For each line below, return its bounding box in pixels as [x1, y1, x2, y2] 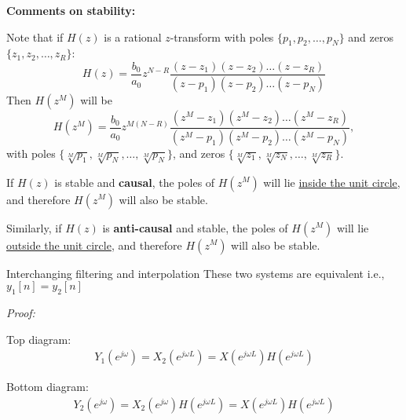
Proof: [6, 304, 35, 320]
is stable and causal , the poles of [54, 173, 215, 190]
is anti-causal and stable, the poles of [102, 219, 288, 236]
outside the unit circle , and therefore [6, 236, 182, 253]
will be [80, 91, 112, 108]
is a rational [104, 28, 162, 45]
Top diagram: [6, 331, 71, 347]
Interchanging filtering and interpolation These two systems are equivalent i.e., [6, 265, 385, 281]
